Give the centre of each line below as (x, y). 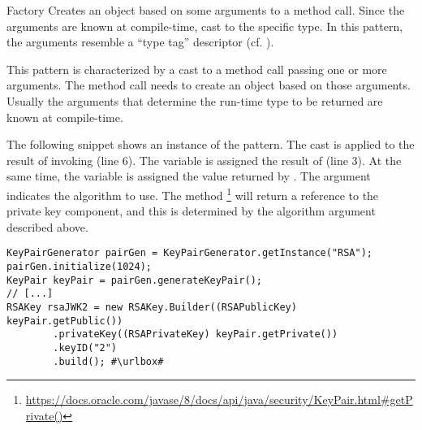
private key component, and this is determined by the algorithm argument (191, 211)
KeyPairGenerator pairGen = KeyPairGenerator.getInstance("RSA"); (190, 253)
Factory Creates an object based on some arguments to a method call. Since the (206, 10)
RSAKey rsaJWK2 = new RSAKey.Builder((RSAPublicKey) (152, 307)
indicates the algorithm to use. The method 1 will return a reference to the (193, 193)
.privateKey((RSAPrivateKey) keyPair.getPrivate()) (196, 334)
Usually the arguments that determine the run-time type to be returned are (195, 100)
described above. (47, 226)
